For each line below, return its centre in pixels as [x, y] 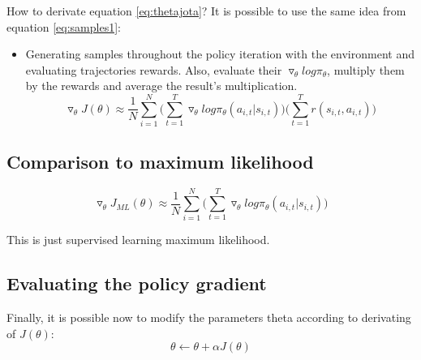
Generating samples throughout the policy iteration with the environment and [220, 54]
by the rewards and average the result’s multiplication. [161, 86]
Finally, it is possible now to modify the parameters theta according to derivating [209, 317]
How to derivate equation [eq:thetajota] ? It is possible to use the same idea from [206, 11]
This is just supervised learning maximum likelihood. [138, 240]
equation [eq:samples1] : [64, 26]
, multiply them [366, 69]
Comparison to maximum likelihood [160, 162]
